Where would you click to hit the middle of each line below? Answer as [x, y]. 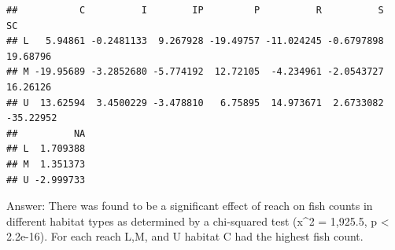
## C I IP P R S [195, 10]
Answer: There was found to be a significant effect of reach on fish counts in [190, 206]
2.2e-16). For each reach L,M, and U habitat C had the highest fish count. [185, 236]
